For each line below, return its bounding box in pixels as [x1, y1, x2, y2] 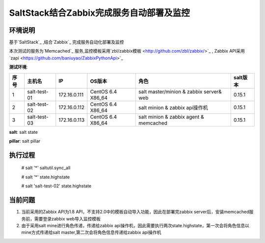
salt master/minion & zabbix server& [138, 88, 222, 95]
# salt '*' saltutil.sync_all [21, 165, 71, 171]
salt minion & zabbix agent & [138, 113, 204, 120]
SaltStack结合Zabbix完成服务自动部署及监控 [9, 7, 190, 18]
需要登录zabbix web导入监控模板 [34, 215, 101, 221]
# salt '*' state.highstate [21, 174, 70, 180]
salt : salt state [9, 129, 38, 135]
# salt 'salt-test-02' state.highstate [21, 183, 92, 189]
